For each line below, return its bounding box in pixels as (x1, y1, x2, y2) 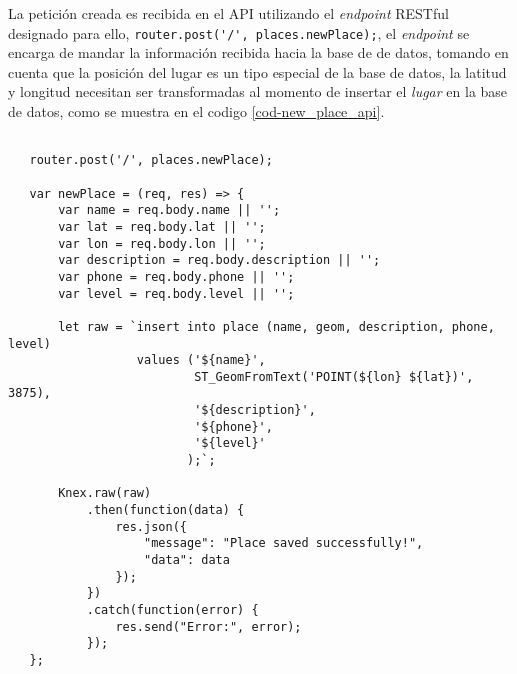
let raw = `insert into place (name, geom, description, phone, (58, 319, 495, 334)
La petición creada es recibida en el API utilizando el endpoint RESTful (8, 3, 449, 23)
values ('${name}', (136, 353, 266, 368)
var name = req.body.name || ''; (58, 203, 281, 218)
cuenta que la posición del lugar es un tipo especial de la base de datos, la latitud (8, 61, 507, 82)
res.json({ (115, 519, 187, 534)
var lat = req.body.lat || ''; (58, 219, 266, 234)
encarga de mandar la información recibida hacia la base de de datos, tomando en (8, 42, 509, 63)
